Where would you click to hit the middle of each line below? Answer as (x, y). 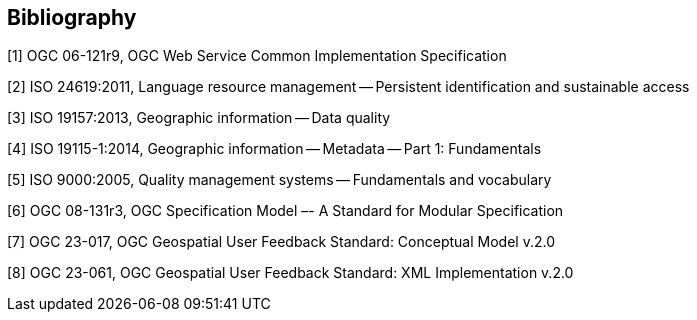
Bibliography (72, 17)
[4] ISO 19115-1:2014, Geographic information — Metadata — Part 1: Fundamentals (274, 149)
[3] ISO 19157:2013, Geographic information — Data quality (199, 118)
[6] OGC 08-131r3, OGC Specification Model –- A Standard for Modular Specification (285, 211)
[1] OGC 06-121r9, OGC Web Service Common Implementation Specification (257, 56)
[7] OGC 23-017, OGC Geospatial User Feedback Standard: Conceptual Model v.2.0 (281, 242)
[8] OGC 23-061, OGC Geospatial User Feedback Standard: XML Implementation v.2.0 (290, 273)
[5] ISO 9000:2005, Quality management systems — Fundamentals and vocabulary (279, 180)
